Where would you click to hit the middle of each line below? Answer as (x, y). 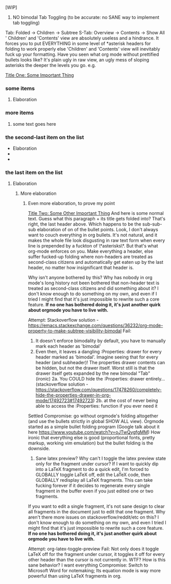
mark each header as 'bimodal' (68, 346)
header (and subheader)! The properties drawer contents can (100, 363)
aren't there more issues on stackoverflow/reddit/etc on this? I (93, 517)
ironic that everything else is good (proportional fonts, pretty (91, 438)
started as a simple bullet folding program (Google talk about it (94, 427)
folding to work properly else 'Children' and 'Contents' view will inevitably (83, 49)
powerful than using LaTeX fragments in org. (75, 576)
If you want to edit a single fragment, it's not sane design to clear (96, 506)
